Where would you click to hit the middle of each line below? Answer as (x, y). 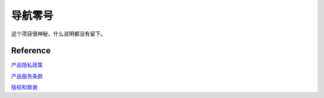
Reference (31, 51)
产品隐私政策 (27, 65)
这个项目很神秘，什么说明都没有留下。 (58, 34)
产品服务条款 (27, 76)
